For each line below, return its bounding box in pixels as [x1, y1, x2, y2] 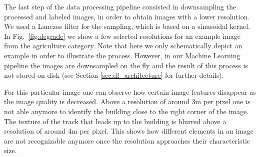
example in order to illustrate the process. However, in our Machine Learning [4, 50, 240, 60]
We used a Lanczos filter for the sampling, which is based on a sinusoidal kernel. [4, 21, 250, 31]
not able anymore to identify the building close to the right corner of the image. [4, 106, 249, 116]
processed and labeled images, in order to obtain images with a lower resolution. [4, 11, 250, 21]
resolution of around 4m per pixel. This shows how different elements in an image [4, 126, 254, 136]
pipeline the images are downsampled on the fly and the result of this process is [4, 60, 248, 70]
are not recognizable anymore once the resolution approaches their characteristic [4, 135, 250, 146]
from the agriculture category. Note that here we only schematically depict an [4, 40, 242, 51]
